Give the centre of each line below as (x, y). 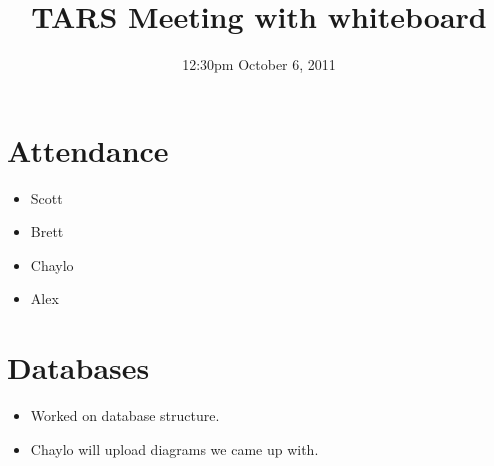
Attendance (88, 149)
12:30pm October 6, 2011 (259, 64)
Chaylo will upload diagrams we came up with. (174, 448)
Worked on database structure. (125, 415)
